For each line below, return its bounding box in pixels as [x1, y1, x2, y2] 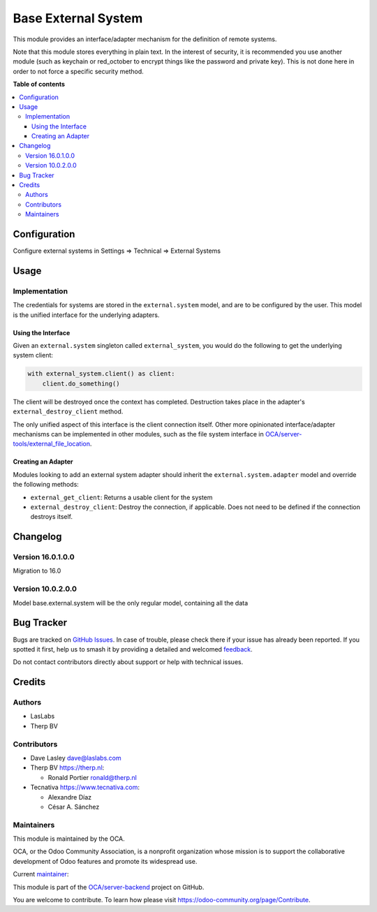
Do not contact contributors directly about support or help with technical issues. [13, 658, 244, 666]
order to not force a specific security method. [13, 67, 145, 75]
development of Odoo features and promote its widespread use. [13, 857, 198, 865]
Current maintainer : [13, 870, 69, 878]
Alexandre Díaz [47, 793, 92, 801]
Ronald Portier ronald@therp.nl [47, 773, 138, 781]
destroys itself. [30, 513, 73, 521]
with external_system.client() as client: [27, 370, 175, 378]
